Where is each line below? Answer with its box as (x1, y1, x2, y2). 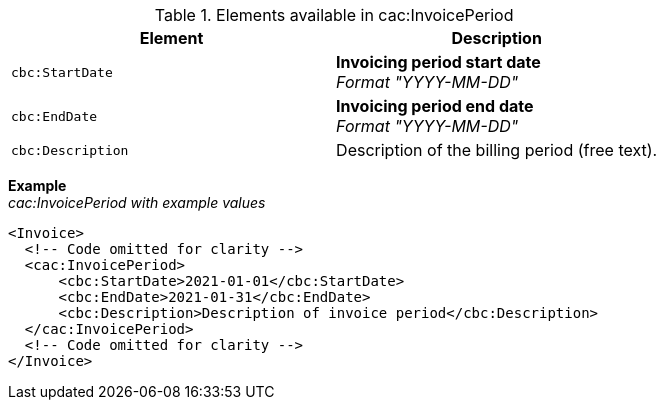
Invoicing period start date (336, 52, 541, 72)
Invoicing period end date (336, 96, 534, 116)
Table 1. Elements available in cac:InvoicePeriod (154, 5, 514, 25)
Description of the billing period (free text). (336, 140, 658, 160)
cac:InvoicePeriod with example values (8, 194, 266, 211)
